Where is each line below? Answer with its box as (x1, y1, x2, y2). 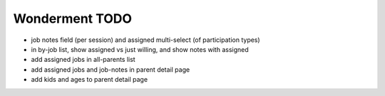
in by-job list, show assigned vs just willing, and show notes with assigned (31, 45, 249, 53)
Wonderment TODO (13, 11, 132, 26)
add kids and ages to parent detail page (31, 75, 148, 84)
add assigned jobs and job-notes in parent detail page (31, 65, 190, 74)
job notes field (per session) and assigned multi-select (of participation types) (31, 36, 260, 44)
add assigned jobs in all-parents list (31, 55, 135, 64)
